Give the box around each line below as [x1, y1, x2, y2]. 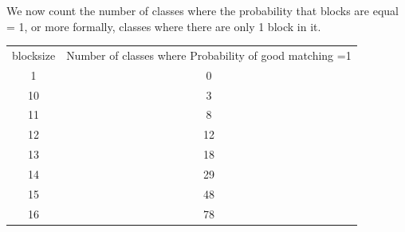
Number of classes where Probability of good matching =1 [66, 46, 352, 63]
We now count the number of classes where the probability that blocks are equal [6, 2, 399, 18]
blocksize [12, 46, 56, 63]
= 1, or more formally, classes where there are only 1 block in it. [6, 18, 321, 34]
